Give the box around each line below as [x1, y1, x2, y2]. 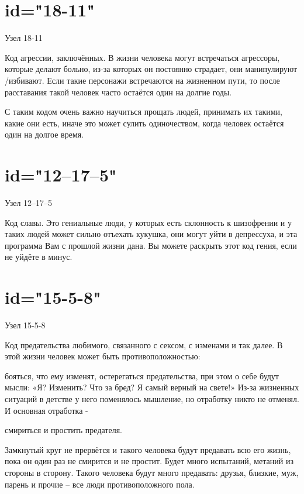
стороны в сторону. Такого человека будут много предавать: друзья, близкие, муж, [5, 466, 299, 479]
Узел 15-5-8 [5, 319, 46, 331]
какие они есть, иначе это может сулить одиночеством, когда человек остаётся [5, 116, 284, 129]
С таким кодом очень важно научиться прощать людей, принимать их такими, [5, 105, 282, 118]
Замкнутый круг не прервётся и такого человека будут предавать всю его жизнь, [5, 443, 291, 455]
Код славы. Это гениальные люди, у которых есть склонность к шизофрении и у [5, 216, 292, 228]
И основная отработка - [5, 404, 88, 416]
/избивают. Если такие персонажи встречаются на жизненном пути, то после [5, 74, 280, 86]
